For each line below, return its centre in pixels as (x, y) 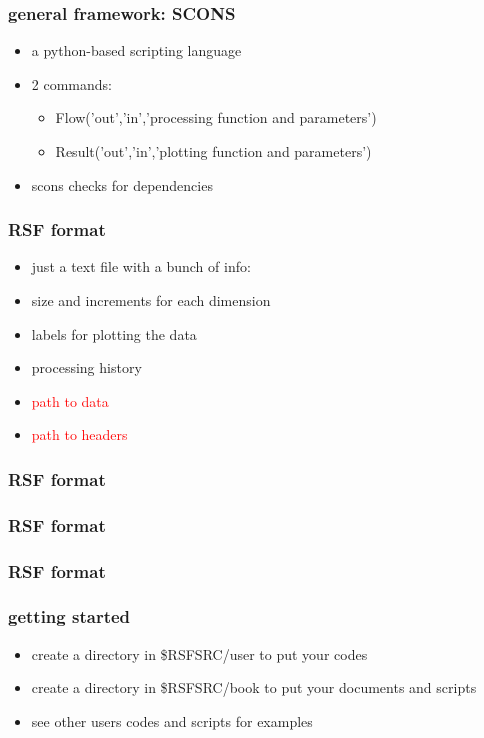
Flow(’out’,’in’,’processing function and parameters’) (216, 117)
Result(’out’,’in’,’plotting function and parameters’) (213, 151)
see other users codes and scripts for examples (172, 720)
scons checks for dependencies (122, 184)
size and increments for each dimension (151, 300)
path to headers (79, 434)
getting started (69, 616)
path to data (70, 400)
